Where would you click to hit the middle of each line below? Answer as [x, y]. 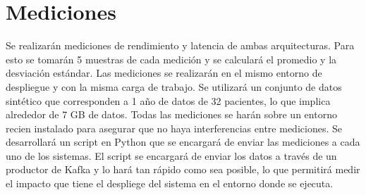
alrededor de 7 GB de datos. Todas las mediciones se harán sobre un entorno [171, 114]
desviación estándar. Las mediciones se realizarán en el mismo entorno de [164, 73]
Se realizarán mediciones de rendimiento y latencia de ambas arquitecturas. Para [180, 45]
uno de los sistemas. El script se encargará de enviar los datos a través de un [171, 155]
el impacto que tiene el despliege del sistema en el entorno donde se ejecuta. [170, 183]
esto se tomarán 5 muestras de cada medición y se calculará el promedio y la [171, 59]
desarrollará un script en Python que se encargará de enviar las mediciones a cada [183, 142]
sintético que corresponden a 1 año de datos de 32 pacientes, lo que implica [168, 100]
